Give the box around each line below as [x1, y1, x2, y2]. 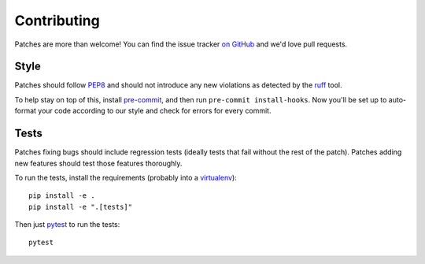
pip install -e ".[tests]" [28, 202, 133, 211]
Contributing [14, 12, 100, 29]
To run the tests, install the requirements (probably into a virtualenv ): [14, 173, 238, 182]
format [14, 106, 37, 116]
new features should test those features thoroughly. [14, 158, 183, 168]
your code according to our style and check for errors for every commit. [38, 106, 272, 116]
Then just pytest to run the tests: [14, 220, 120, 229]
